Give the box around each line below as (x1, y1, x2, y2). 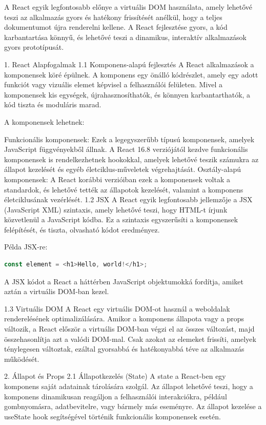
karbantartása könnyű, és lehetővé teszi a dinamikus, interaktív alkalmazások (4, 31, 247, 42)
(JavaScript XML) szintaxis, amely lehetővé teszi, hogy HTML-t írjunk (4, 204, 228, 215)
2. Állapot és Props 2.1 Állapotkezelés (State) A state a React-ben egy (4, 371, 226, 381)
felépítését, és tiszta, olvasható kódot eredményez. (4, 224, 160, 235)
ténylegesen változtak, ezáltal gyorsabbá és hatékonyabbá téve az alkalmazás (4, 343, 244, 354)
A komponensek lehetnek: (4, 116, 85, 127)
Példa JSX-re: (4, 241, 48, 252)
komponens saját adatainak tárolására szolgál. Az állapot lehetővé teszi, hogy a (4, 381, 253, 391)
